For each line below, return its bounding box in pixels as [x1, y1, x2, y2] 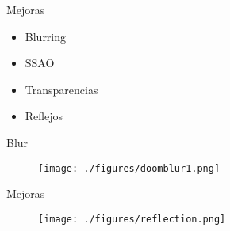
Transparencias [25, 81, 98, 97]
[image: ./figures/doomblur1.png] [38, 162, 220, 174]
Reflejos [25, 108, 63, 124]
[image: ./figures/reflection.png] [38, 213, 226, 225]
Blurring [25, 28, 67, 44]
